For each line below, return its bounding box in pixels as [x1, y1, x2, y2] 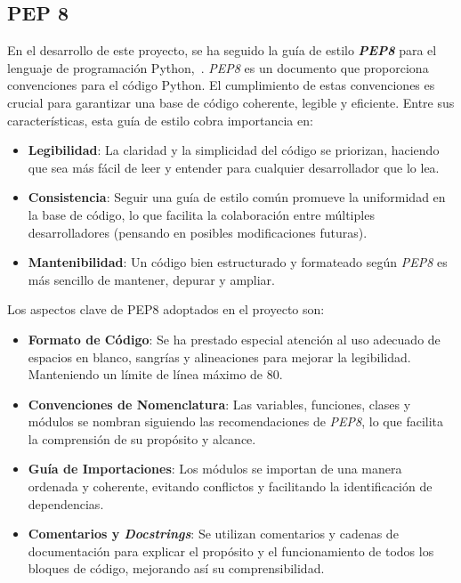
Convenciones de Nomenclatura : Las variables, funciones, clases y [28, 394, 411, 413]
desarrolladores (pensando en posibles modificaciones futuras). [28, 223, 368, 241]
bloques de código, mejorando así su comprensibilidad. [28, 559, 325, 578]
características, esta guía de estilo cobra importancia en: [7, 110, 313, 129]
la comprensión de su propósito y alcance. [28, 429, 256, 448]
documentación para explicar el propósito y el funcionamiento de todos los [28, 541, 434, 560]
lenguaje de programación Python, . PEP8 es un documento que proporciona [7, 58, 429, 77]
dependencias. [28, 494, 104, 513]
